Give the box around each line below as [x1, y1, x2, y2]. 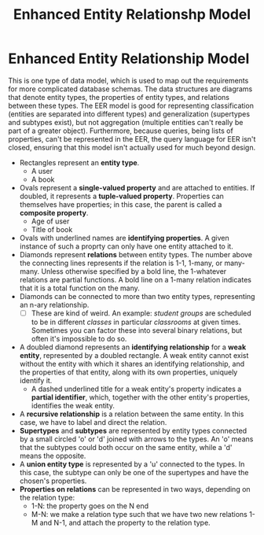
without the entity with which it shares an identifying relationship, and [19, 360, 245, 368]
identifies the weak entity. [31, 401, 115, 410]
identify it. [19, 376, 53, 385]
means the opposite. [19, 451, 86, 460]
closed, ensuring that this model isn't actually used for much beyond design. [8, 142, 256, 152]
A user [31, 166, 53, 175]
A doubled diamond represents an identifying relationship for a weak [19, 342, 247, 352]
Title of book [31, 224, 73, 234]
